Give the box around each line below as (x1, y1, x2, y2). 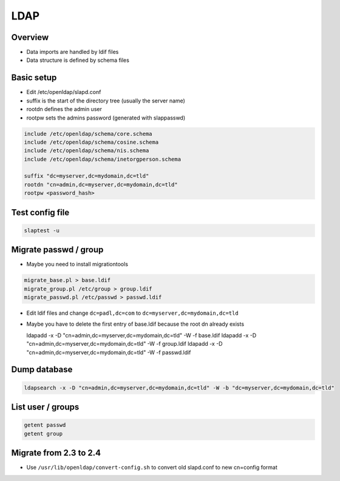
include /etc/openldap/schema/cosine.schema (24, 138, 159, 146)
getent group (24, 430, 63, 437)
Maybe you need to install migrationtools (26, 261, 129, 268)
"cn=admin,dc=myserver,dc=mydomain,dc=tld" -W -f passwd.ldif (26, 349, 191, 356)
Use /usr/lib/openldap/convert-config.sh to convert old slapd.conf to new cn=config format (26, 464, 277, 471)
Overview (11, 32, 49, 42)
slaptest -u (24, 227, 60, 234)
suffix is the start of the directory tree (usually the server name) (26, 97, 185, 104)
